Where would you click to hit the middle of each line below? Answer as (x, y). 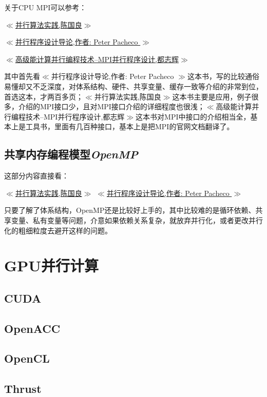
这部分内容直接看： (36, 176)
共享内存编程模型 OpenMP (71, 154)
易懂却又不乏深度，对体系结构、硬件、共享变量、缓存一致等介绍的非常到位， (133, 86)
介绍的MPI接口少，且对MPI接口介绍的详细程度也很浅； (111, 106)
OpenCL (27, 358)
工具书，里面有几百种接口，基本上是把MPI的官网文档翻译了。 (130, 126)
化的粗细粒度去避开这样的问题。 (58, 230)
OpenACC (32, 328)
